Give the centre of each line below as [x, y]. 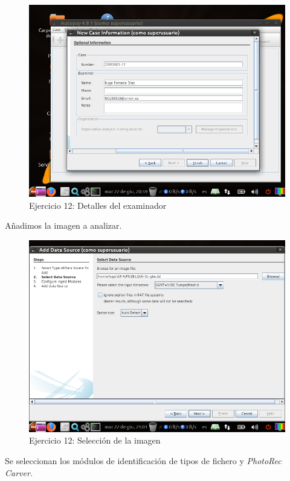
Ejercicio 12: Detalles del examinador [98, 205]
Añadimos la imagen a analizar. [63, 225]
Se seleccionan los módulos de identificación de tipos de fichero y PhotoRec [143, 460]
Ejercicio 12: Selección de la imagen [95, 440]
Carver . [19, 472]
